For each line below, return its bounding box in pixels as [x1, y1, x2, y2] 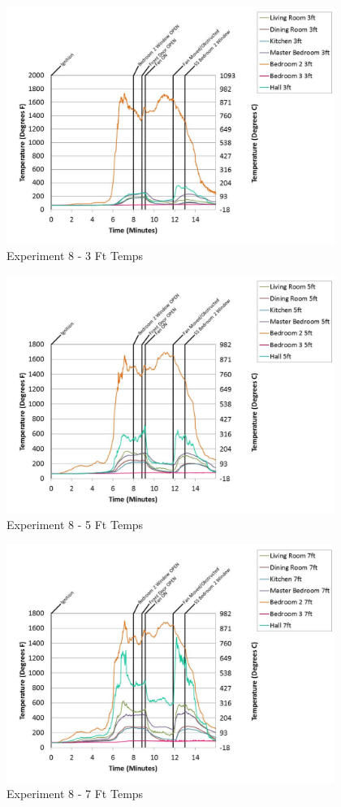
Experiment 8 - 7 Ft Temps [6, 785, 144, 802]
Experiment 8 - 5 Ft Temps [6, 516, 144, 533]
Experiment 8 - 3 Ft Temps [6, 247, 144, 264]
